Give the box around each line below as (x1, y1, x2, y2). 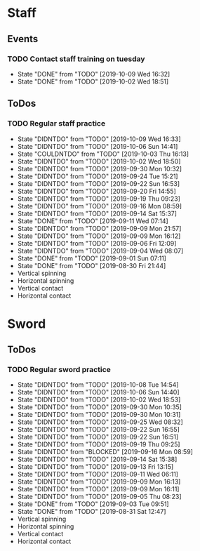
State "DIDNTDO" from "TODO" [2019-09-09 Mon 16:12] (17, 232, 181, 240)
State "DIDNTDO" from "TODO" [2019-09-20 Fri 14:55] (17, 187, 177, 195)
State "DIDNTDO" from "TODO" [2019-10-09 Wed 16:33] (17, 135, 181, 143)
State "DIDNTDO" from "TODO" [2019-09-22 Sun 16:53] (17, 179, 180, 187)
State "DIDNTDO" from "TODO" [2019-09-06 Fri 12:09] (17, 239, 177, 247)
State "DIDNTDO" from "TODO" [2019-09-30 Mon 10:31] (17, 411, 181, 419)
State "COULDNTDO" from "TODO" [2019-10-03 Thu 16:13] (17, 150, 189, 158)
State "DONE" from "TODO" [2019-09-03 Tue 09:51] (17, 500, 170, 508)
